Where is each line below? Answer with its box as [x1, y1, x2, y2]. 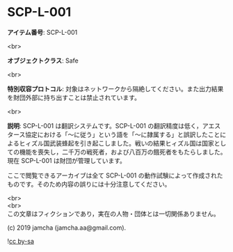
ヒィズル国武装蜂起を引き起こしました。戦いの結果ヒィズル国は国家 [19, 139, 214, 147]
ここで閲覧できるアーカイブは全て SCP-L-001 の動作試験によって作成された [7, 171, 224, 180]
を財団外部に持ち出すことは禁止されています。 [7, 93, 141, 102]
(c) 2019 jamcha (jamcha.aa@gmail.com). [7, 223, 127, 232]
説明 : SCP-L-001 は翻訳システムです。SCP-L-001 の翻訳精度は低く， [7, 121, 203, 129]
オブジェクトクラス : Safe [7, 56, 79, 65]
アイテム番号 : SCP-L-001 [7, 28, 78, 36]
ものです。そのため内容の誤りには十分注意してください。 [7, 180, 171, 188]
